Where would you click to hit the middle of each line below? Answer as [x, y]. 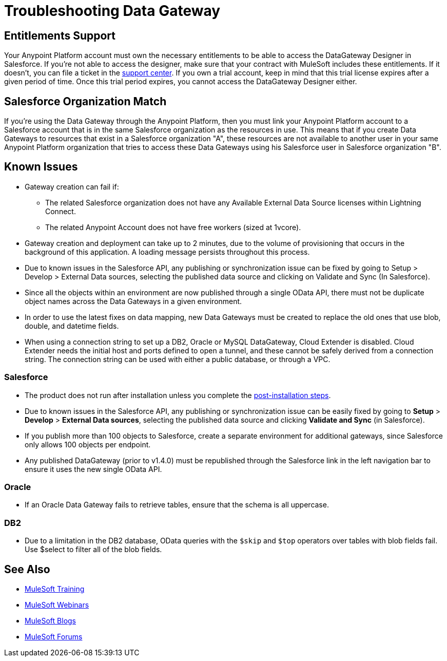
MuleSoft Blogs [50, 620]
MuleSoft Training [55, 589]
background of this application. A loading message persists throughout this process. [167, 252]
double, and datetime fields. [72, 326]
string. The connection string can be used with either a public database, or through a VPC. [178, 359]
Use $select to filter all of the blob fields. [93, 550]
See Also [27, 569]
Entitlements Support [60, 35]
